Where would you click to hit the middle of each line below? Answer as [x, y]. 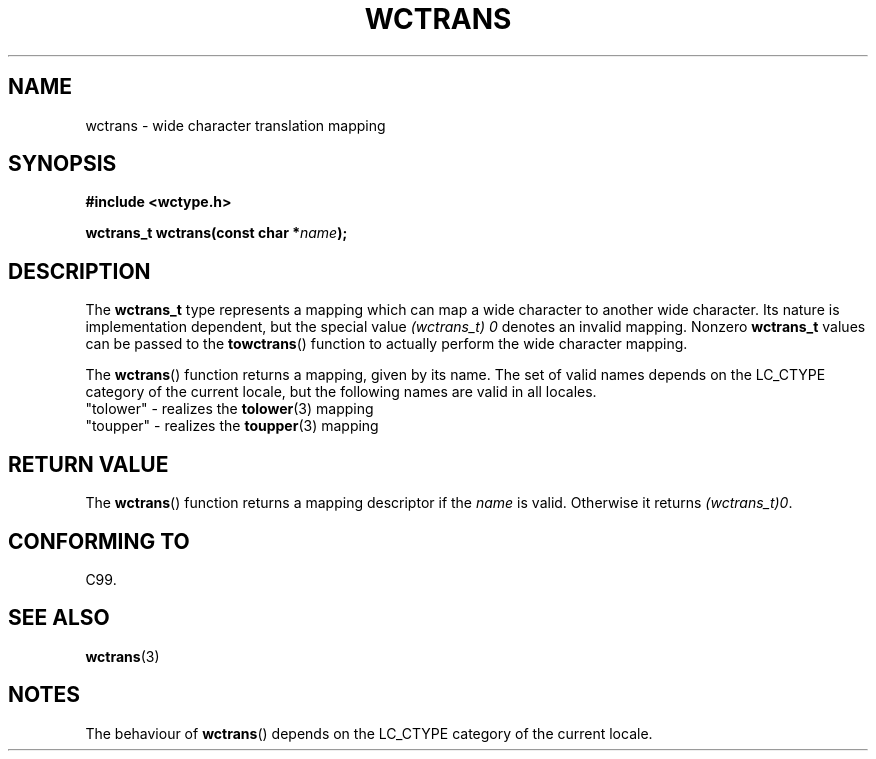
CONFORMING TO [99, 541]
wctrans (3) [122, 656]
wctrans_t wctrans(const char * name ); [216, 233]
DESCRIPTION [79, 271]
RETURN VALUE [88, 464]
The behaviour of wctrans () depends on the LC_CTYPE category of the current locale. [369, 733]
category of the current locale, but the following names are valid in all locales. [341, 392]
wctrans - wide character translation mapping [235, 125]
